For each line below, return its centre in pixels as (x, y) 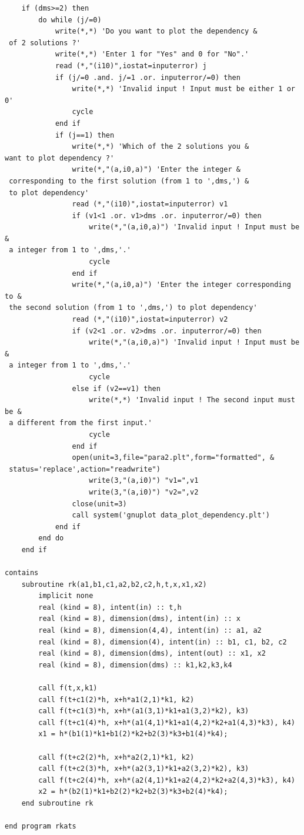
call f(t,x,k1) (68, 688)
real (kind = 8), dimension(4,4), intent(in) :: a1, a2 (150, 631)
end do (51, 538)
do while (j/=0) (70, 20)
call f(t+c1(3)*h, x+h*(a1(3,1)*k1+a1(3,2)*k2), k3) (144, 711)
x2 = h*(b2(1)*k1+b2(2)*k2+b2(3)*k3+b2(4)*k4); (133, 792)
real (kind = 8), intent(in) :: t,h (110, 607)
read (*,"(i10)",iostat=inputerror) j (131, 66)
